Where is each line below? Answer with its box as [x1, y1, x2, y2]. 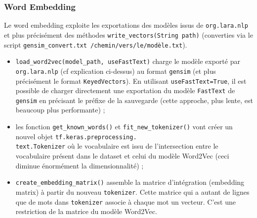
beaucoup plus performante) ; [15, 105, 105, 115]
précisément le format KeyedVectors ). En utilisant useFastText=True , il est [15, 75, 247, 86]
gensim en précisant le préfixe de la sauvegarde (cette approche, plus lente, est [15, 95, 253, 105]
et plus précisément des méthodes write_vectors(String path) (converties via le [4, 29, 253, 40]
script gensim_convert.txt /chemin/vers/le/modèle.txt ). [4, 39, 187, 50]
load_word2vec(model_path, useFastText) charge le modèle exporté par [15, 56, 240, 66]
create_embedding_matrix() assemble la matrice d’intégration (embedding [15, 177, 245, 187]
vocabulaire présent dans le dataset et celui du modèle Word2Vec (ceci [15, 151, 229, 161]
